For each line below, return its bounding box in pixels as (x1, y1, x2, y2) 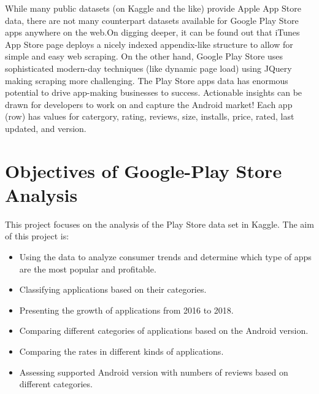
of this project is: (5, 230, 69, 242)
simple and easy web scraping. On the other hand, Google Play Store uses (5, 50, 283, 63)
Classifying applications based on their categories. (19, 283, 207, 296)
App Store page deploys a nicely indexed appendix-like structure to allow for (5, 37, 293, 50)
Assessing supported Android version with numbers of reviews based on (19, 365, 288, 378)
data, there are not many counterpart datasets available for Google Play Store (5, 14, 299, 26)
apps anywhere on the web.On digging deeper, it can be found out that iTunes (5, 26, 300, 39)
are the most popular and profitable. (19, 262, 156, 275)
